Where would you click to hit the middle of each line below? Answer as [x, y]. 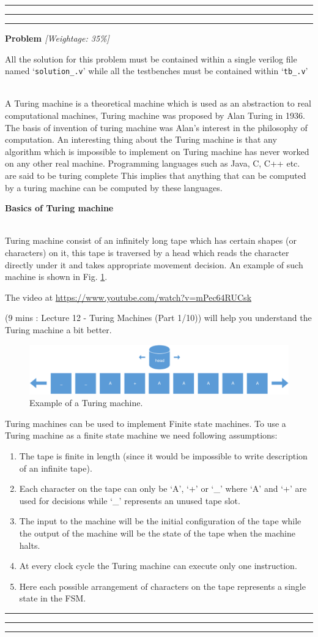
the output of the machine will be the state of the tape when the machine [157, 533]
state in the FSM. [53, 598]
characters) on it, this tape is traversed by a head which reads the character [147, 252]
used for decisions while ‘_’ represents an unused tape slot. [130, 500]
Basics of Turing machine [59, 208]
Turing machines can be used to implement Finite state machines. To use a [146, 423]
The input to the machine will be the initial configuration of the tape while [160, 521]
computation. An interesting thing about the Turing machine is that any [141, 139]
